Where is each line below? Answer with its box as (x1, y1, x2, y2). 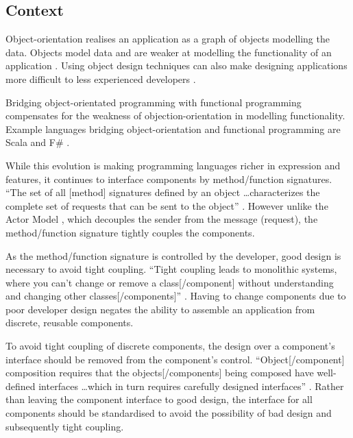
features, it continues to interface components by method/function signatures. (5, 171, 332, 186)
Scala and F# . (5, 135, 70, 149)
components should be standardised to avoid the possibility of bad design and (5, 406, 332, 420)
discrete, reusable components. (5, 315, 134, 330)
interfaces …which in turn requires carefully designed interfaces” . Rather (38, 378, 344, 393)
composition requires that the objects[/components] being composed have (5, 365, 314, 380)
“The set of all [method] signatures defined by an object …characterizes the (5, 185, 320, 199)
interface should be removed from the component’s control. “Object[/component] (5, 352, 345, 366)
